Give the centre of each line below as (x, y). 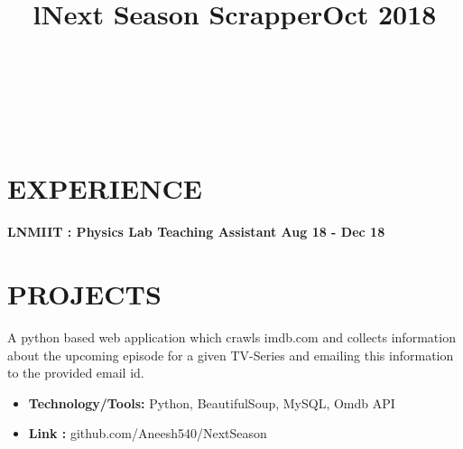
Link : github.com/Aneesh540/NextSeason (148, 433)
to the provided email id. (76, 373)
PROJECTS (84, 294)
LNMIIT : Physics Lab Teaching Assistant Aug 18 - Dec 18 (196, 232)
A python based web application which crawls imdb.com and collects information (231, 337)
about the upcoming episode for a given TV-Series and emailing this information (231, 355)
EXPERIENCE (105, 188)
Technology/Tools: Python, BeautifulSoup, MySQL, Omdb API (212, 402)
